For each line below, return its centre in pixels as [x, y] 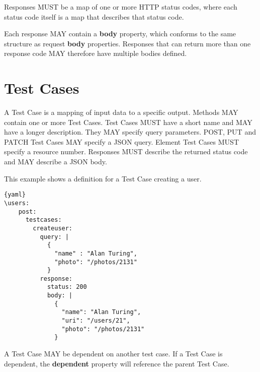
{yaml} [15, 195]
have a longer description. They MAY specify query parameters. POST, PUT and [130, 132]
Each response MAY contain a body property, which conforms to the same [120, 34]
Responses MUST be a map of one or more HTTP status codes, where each [121, 7]
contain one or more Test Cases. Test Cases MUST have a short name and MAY [128, 122]
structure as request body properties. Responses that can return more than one [127, 43]
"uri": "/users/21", [96, 321]
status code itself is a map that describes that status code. [94, 16]
